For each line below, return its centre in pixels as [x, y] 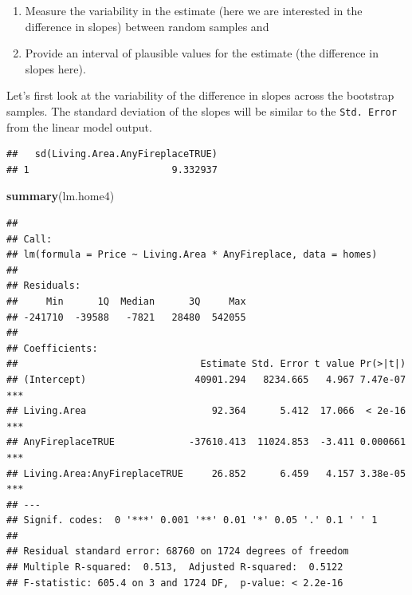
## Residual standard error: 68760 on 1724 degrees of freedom [178, 552]
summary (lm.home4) [61, 196]
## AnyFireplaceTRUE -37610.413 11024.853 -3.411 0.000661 [206, 442]
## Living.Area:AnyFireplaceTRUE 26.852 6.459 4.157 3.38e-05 [206, 473]
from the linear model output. [79, 126]
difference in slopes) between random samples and [147, 26]
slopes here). [55, 68]
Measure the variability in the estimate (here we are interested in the [194, 10]
